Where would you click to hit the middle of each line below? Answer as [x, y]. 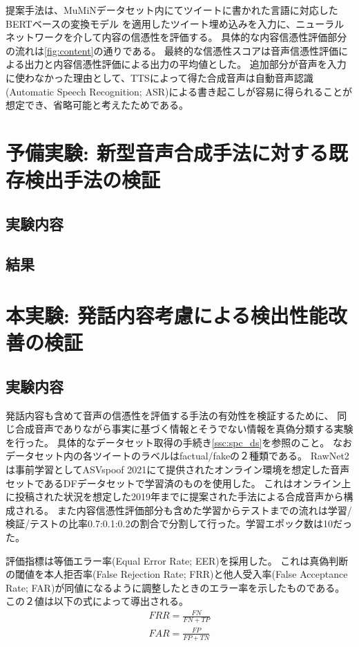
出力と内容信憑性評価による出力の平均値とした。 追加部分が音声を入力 [185, 64]
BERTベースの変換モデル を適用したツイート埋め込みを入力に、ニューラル [175, 23]
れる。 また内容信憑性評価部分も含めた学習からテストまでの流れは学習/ [188, 510]
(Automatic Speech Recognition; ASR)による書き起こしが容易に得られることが [179, 91]
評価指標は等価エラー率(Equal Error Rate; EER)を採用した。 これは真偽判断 [177, 560]
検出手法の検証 [93, 180]
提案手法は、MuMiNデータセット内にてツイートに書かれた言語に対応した [172, 10]
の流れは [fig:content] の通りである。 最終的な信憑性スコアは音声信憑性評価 [172, 50]
